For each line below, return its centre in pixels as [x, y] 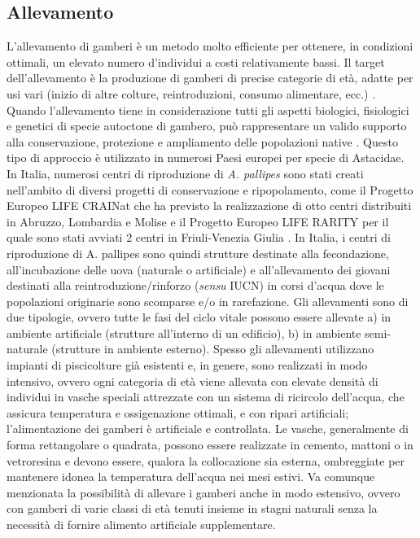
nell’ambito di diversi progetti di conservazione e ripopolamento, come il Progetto [210, 189]
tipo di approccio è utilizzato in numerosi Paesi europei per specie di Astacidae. [206, 157]
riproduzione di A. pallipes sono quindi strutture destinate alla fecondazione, [198, 253]
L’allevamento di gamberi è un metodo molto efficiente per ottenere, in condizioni [210, 46]
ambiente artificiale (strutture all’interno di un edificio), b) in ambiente [184, 332]
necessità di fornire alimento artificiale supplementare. [141, 525]
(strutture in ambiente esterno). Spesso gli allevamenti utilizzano [213, 349]
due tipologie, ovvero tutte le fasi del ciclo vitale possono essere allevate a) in [199, 317]
